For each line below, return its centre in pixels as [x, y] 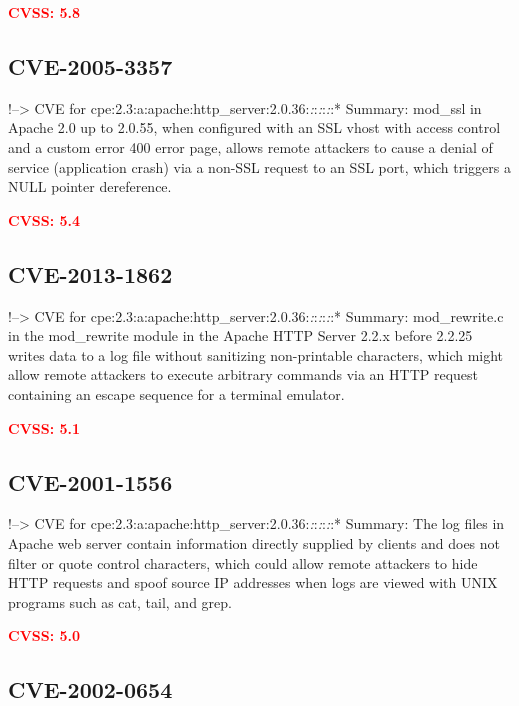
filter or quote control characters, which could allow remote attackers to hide [243, 562]
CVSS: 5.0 [44, 635]
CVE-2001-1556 [90, 481]
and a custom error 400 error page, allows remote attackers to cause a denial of [250, 146]
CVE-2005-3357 [90, 65]
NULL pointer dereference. [90, 186]
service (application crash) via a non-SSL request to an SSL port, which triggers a [260, 166]
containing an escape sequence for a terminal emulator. [176, 393]
